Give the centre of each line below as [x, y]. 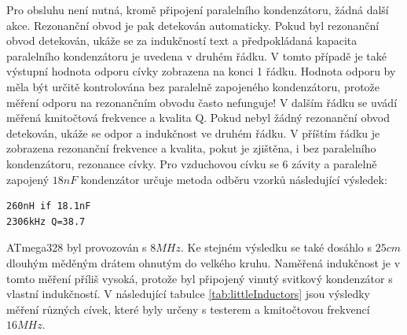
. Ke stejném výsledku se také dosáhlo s [277, 247]
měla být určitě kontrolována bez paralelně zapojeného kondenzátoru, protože [193, 86]
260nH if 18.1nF [49, 206]
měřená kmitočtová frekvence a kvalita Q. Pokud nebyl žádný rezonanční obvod [198, 118]
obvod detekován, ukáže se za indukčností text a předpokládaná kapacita [182, 40]
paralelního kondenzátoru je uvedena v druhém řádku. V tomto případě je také [197, 55]
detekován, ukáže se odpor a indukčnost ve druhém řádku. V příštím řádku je [193, 133]
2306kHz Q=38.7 [46, 221]
